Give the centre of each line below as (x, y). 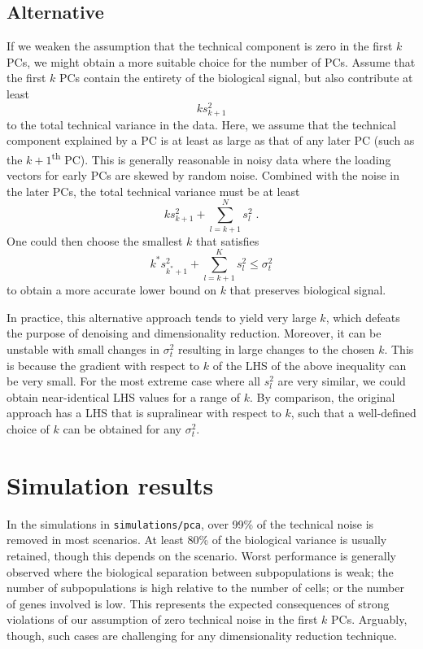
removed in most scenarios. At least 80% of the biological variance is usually (197, 540)
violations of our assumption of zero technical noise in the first (162, 619)
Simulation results (110, 484)
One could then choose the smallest (95, 240)
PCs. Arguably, (369, 619)
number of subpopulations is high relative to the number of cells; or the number (205, 588)
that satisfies (228, 240)
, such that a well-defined (353, 413)
